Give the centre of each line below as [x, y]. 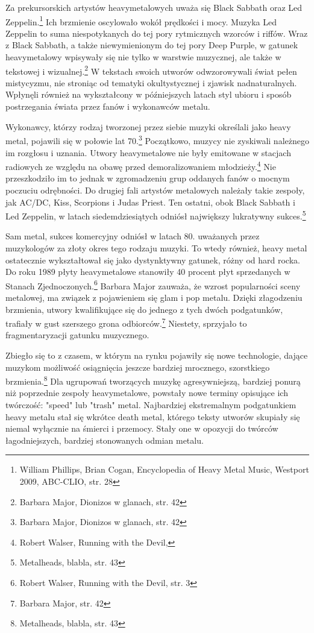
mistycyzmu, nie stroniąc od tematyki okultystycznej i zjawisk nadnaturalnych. [151, 82]
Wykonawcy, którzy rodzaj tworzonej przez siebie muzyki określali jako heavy [148, 126]
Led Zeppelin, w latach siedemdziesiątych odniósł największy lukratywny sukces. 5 [156, 215]
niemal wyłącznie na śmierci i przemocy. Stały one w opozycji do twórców [142, 428]
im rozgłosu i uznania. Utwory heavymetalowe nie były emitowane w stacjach [148, 152]
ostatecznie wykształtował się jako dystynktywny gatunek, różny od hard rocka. [153, 260]
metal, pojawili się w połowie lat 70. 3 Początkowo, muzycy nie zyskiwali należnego [157, 140]
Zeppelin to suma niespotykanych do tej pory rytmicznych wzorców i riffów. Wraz [157, 33]
